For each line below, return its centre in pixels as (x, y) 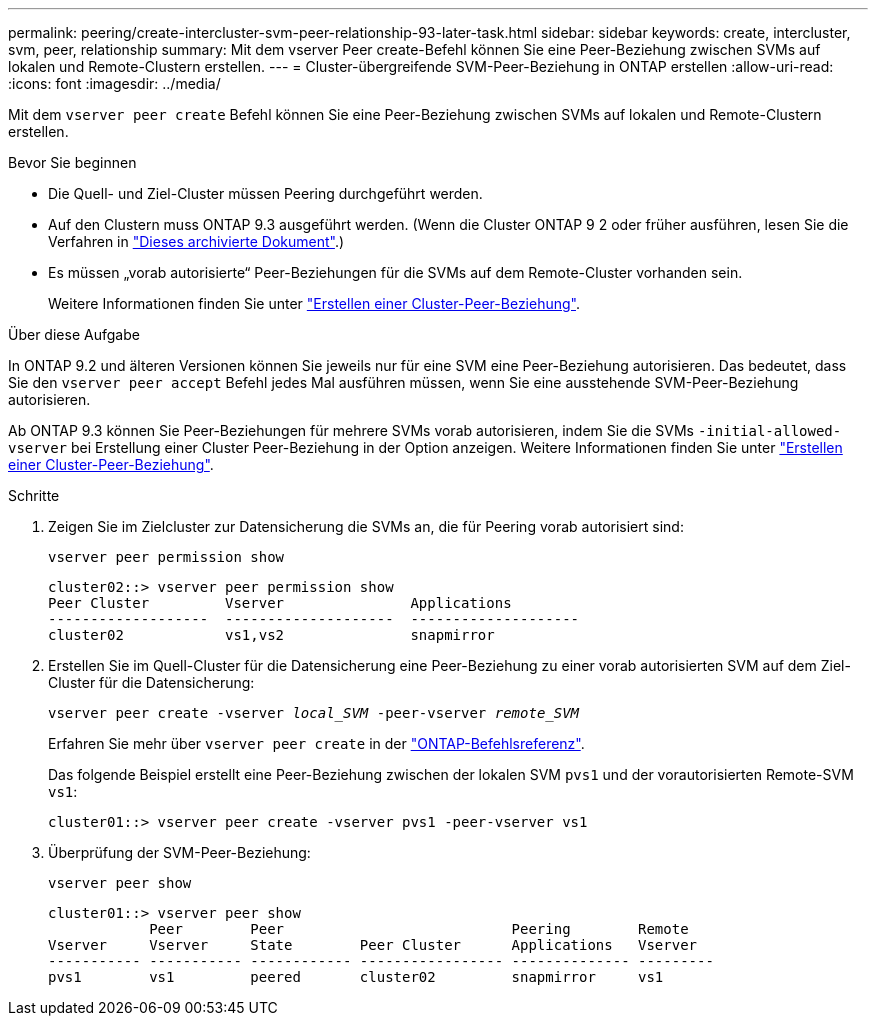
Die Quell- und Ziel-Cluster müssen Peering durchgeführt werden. (265, 193)
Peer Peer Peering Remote (419, 929)
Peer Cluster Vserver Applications (280, 603)
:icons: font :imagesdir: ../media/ (114, 83)
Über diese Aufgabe (74, 334)
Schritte (34, 495)
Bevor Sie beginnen (72, 162)
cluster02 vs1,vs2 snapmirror (271, 635)
